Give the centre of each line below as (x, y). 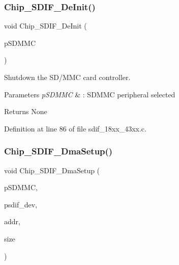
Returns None (26, 111)
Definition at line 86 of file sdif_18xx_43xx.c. (75, 128)
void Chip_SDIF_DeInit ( (46, 26)
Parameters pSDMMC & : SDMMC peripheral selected (90, 94)
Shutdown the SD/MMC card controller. (67, 77)
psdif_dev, (21, 204)
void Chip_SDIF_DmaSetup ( (52, 170)
